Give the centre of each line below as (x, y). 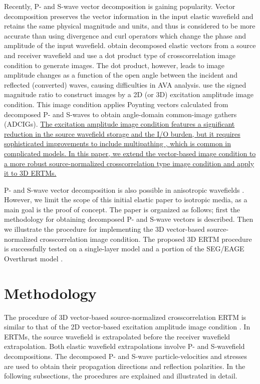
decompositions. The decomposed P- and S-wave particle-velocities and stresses (125, 356)
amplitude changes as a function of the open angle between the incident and (121, 75)
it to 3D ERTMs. (30, 173)
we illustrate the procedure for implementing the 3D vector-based (104, 229)
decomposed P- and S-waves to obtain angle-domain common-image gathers (120, 114)
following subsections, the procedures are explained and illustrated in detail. (121, 376)
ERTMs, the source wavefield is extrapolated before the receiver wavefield (117, 336)
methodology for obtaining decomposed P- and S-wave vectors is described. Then (129, 219)
